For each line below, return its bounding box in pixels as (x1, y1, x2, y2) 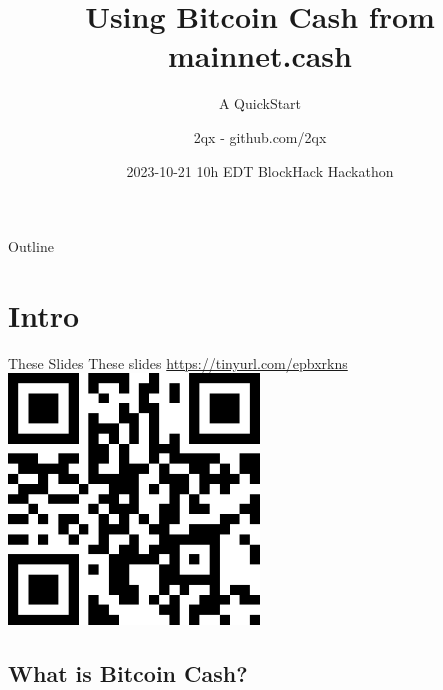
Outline (8, 236, 54, 257)
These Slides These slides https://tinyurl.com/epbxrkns (8, 352, 348, 373)
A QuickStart (218, 93, 302, 114)
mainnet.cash (168, 35, 352, 76)
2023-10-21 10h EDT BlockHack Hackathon (126, 160, 394, 181)
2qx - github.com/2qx (193, 126, 327, 147)
